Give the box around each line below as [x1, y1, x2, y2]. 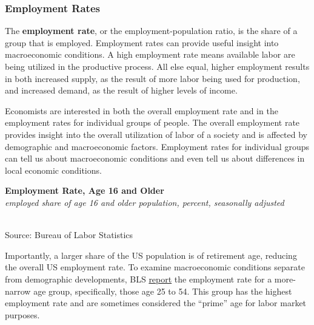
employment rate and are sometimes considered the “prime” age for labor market [5, 296, 307, 309]
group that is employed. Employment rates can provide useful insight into [5, 36, 279, 49]
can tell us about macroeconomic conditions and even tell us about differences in [5, 152, 305, 165]
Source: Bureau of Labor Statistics [5, 228, 133, 241]
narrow [5, 284, 31, 297]
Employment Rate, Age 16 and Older [5, 184, 164, 197]
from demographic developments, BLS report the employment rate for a [5, 272, 272, 285]
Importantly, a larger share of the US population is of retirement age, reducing [5, 248, 297, 261]
